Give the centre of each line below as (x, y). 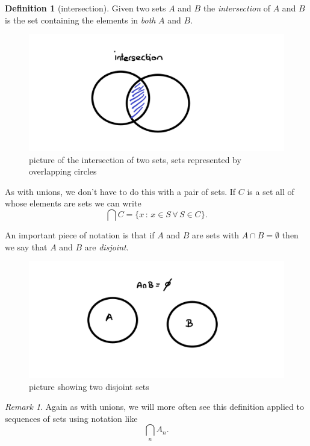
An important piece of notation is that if (80, 234)
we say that (26, 246)
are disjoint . (107, 246)
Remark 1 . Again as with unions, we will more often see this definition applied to (154, 407)
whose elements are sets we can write (73, 203)
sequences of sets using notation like (71, 418)
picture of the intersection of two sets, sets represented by (135, 159)
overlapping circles (63, 171)
